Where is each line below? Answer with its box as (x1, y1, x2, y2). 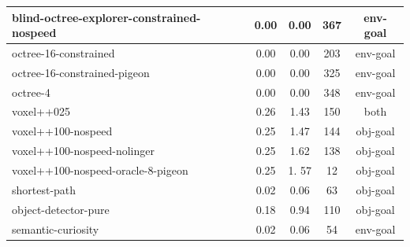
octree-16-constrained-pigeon (12, 64, 150, 80)
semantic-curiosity (12, 220, 99, 237)
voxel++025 (12, 103, 70, 120)
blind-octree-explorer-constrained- (12, 9, 201, 25)
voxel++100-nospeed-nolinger (12, 142, 155, 159)
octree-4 (12, 83, 50, 100)
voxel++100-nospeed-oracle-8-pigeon (12, 162, 188, 178)
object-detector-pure (12, 201, 110, 217)
